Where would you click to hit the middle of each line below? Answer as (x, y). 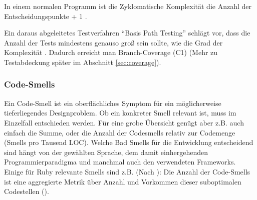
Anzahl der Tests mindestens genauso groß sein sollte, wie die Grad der (113, 42)
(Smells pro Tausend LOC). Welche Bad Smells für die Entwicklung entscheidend (129, 142)
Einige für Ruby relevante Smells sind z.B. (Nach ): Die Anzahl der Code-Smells (127, 171)
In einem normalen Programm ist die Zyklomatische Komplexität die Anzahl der (128, 6)
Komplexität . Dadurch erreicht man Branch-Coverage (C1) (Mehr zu (111, 52)
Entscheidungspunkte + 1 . (46, 16)
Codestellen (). (27, 191)
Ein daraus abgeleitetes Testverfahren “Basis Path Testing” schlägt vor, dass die (127, 33)
